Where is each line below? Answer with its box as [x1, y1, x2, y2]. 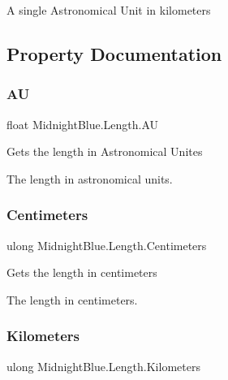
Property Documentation [6, 41, 222, 66]
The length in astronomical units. [6, 170, 173, 187]
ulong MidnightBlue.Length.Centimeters [6, 236, 207, 253]
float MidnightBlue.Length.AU [6, 115, 159, 132]
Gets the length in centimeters [6, 264, 157, 281]
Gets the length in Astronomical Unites [6, 143, 203, 160]
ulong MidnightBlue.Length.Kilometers [6, 357, 200, 374]
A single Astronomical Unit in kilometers [6, 2, 211, 18]
